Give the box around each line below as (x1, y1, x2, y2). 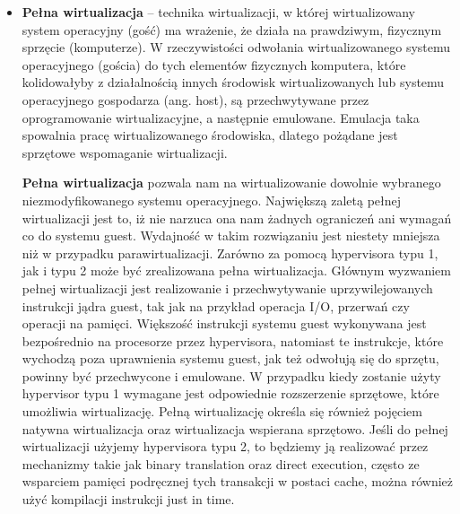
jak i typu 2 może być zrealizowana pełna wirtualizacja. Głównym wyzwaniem (22, 261, 451, 280)
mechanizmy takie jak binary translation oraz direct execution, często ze (22, 454, 420, 473)
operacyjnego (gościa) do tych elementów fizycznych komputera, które (22, 55, 406, 74)
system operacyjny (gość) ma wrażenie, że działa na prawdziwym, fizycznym (22, 20, 442, 39)
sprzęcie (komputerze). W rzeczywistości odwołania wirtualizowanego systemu (22, 38, 451, 57)
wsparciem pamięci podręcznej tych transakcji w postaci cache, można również (22, 472, 454, 491)
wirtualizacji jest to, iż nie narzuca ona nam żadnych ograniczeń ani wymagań (22, 208, 452, 227)
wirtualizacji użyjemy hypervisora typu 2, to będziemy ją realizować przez (22, 437, 429, 456)
